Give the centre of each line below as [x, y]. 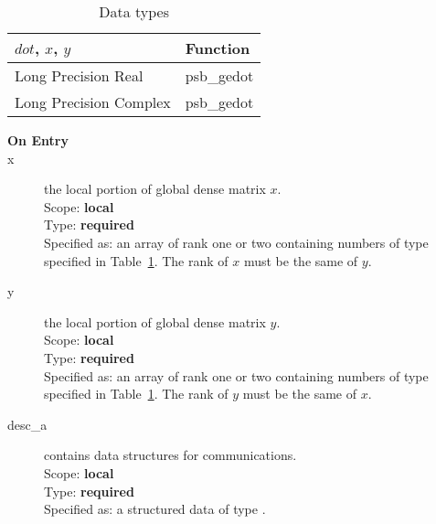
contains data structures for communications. [170, 455]
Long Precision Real [79, 75]
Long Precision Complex [93, 102]
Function [218, 48]
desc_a [27, 424]
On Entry [38, 140]
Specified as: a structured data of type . [155, 509]
